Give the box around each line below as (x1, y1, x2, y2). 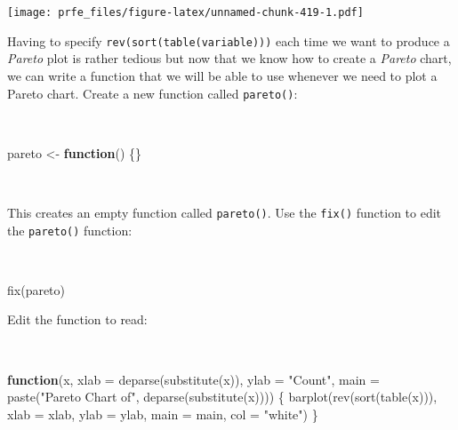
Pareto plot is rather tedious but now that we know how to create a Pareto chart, (7, 49, 452, 68)
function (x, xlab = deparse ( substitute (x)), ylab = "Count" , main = (7, 370, 380, 388)
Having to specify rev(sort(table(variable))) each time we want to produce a (7, 31, 450, 50)
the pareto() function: (7, 220, 133, 239)
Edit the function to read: (7, 310, 148, 329)
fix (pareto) (7, 280, 66, 299)
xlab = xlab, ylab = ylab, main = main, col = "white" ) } (7, 404, 318, 423)
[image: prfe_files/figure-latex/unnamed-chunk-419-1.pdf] (7, 6, 364, 19)
